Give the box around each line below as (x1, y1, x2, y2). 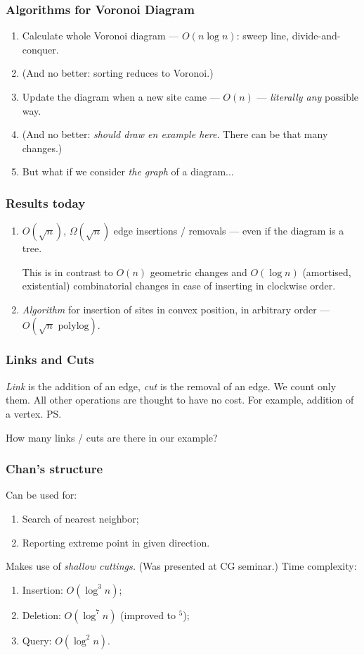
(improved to (120, 607, 176, 622)
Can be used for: (6, 487, 77, 502)
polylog (58, 320, 89, 331)
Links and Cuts (6, 351, 94, 368)
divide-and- (292, 28, 341, 43)
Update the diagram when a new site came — (22, 89, 220, 104)
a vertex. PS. (6, 406, 62, 420)
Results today (6, 194, 86, 211)
